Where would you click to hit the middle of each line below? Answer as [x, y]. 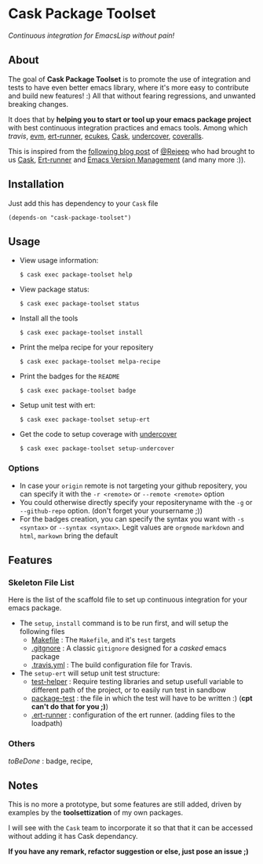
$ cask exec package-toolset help [76, 275]
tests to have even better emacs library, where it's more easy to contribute [128, 87]
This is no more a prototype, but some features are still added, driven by [125, 804]
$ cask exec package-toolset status [79, 304]
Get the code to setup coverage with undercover [98, 434]
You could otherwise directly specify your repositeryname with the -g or [136, 502]
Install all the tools [49, 318]
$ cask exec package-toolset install [81, 333]
